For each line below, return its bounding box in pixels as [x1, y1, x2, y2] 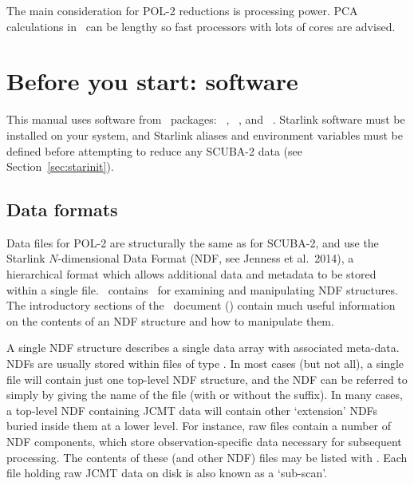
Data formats [6, 197, 118, 222]
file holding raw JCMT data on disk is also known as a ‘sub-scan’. [6, 464, 328, 481]
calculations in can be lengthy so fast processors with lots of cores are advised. [6, 18, 396, 34]
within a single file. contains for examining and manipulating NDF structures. [6, 281, 398, 298]
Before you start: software [6, 65, 298, 97]
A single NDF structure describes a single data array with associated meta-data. [6, 339, 400, 356]
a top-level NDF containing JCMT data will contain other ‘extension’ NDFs [6, 401, 378, 418]
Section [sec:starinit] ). [6, 158, 114, 175]
